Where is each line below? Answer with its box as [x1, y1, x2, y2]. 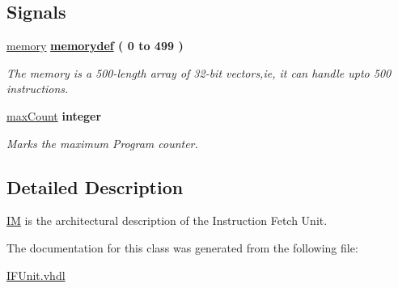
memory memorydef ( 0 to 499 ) [6, 37, 184, 54]
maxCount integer [6, 107, 102, 124]
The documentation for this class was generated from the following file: [6, 239, 358, 256]
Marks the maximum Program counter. [6, 134, 198, 151]
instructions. [6, 80, 69, 97]
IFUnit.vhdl [6, 266, 66, 283]
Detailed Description [6, 174, 184, 199]
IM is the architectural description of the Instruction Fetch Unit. [6, 212, 328, 229]
